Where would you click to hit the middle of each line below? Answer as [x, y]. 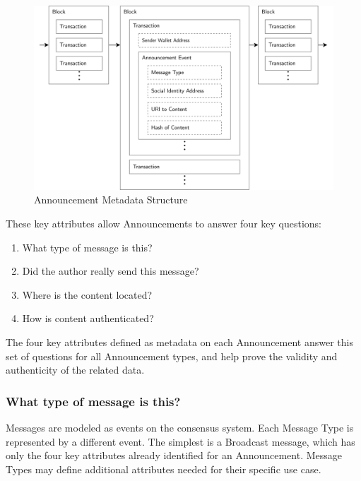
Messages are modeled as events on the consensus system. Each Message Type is [180, 428]
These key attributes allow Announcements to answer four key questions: [164, 224]
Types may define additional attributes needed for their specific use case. [164, 469]
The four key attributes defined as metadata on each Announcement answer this [179, 342]
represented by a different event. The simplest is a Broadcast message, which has [180, 441]
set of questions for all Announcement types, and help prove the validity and [172, 356]
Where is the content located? [87, 294]
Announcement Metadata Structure [111, 200]
